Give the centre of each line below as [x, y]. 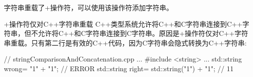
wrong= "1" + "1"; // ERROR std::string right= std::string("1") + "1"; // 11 [119, 68]
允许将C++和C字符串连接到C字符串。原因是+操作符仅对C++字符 [143, 33]
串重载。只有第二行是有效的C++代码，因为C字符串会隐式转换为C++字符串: [125, 42]
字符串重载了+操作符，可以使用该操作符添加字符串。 [88, 7]
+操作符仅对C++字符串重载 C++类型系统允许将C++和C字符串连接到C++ [123, 23]
